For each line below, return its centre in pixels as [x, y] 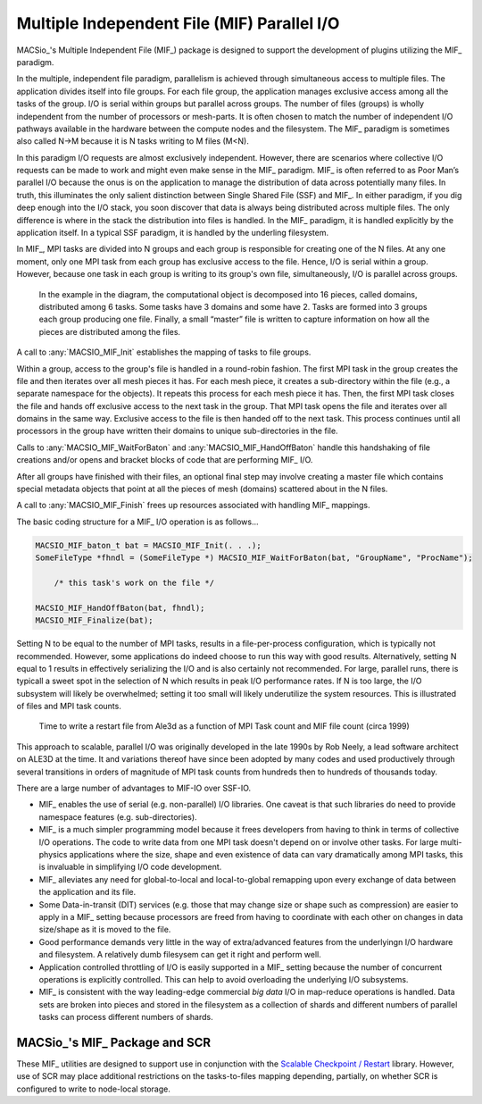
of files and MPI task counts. [69, 707]
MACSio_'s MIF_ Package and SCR [114, 1042]
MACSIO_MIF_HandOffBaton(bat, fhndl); [120, 608]
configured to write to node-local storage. [94, 1089]
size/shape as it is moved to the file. [105, 930]
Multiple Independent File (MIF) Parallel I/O [178, 23]
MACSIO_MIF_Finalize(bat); [94, 620]
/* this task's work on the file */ [134, 582]
